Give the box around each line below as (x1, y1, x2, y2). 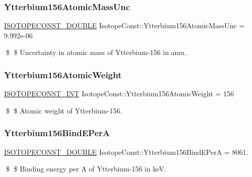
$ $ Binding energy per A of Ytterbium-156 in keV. (6, 163, 166, 174)
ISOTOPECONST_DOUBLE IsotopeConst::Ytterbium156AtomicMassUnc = (4, 20, 245, 31)
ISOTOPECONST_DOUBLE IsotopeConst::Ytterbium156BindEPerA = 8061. (4, 146, 248, 157)
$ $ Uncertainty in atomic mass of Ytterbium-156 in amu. (6, 47, 186, 57)
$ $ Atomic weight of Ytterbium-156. (6, 105, 122, 115)
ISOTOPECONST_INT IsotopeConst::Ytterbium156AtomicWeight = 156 (4, 88, 234, 99)
